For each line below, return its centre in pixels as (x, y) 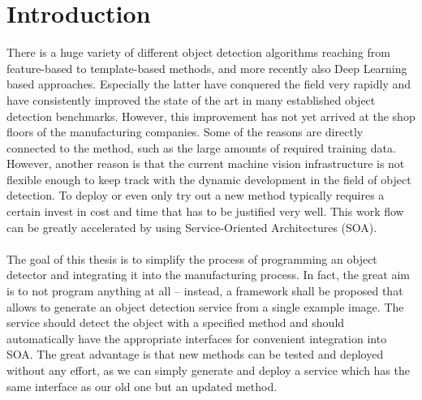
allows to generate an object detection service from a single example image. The (205, 306)
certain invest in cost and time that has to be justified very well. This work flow (205, 211)
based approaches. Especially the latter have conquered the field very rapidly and (209, 84)
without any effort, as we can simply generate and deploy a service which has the (208, 370)
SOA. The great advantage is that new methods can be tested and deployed (195, 354)
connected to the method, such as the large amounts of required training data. (201, 147)
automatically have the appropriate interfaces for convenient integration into (197, 338)
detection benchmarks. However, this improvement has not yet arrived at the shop (211, 116)
